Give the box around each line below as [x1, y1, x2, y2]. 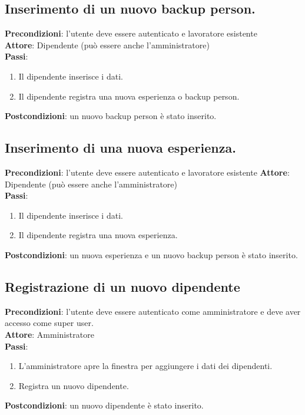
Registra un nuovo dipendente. [18, 379, 129, 391]
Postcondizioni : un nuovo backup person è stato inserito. [5, 110, 217, 122]
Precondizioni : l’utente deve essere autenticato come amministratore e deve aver [5, 305, 301, 317]
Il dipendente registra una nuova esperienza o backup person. [18, 90, 240, 102]
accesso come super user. [5, 317, 94, 329]
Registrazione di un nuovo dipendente [5, 277, 240, 295]
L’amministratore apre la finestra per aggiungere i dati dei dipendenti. [18, 360, 273, 372]
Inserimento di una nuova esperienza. [5, 139, 236, 157]
